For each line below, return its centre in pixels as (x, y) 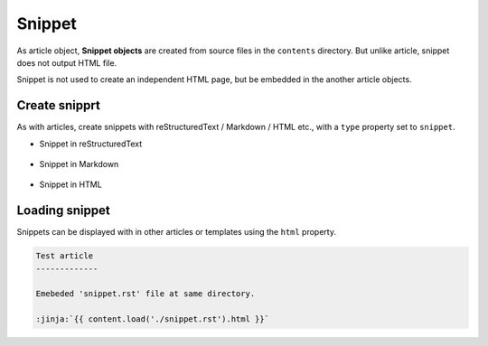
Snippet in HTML (71, 184)
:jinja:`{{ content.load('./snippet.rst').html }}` (153, 319)
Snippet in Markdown (79, 164)
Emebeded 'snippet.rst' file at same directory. (145, 294)
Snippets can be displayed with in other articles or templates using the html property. (176, 232)
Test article (65, 256)
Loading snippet (63, 211)
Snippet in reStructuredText (91, 144)
